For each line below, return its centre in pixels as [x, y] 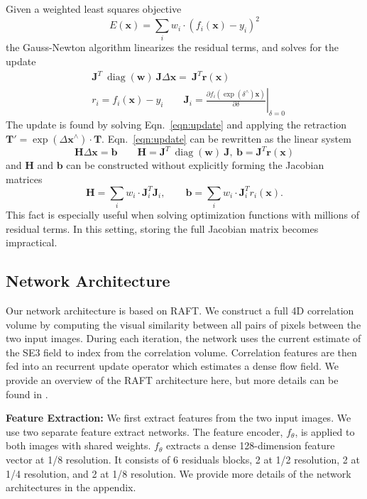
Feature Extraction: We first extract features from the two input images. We [179, 418]
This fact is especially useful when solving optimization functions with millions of [182, 215]
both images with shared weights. [78, 445]
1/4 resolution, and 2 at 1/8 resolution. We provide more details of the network [179, 473]
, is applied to [325, 431]
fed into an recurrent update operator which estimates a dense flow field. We [172, 366]
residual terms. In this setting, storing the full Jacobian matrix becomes [162, 228]
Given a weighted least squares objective [94, 9]
